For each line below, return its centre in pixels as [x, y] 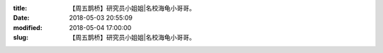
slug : [21, 38]
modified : [28, 27]
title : [20, 8]
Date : [21, 18]
